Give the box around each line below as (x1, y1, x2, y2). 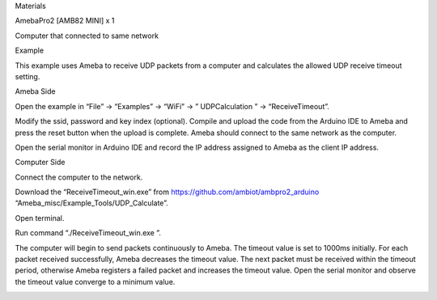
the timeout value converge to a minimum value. (15, 277, 176, 286)
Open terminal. (15, 213, 65, 222)
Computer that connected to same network (15, 31, 159, 40)
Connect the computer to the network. (15, 172, 143, 182)
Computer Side (15, 158, 66, 167)
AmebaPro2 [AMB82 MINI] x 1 (15, 16, 115, 26)
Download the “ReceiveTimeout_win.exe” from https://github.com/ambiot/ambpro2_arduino (15, 187, 320, 197)
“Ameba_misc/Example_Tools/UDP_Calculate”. (15, 198, 169, 208)
